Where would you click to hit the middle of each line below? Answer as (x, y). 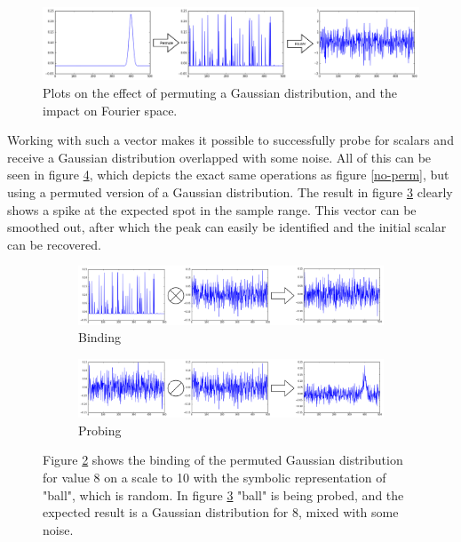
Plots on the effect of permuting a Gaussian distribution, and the (220, 92)
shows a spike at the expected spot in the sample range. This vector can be (212, 209)
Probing (100, 430)
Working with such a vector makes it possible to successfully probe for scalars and (230, 140)
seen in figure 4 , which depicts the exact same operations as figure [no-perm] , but (228, 175)
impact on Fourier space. (110, 110)
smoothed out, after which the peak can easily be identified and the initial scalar (227, 227)
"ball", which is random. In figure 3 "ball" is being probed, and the (223, 494)
